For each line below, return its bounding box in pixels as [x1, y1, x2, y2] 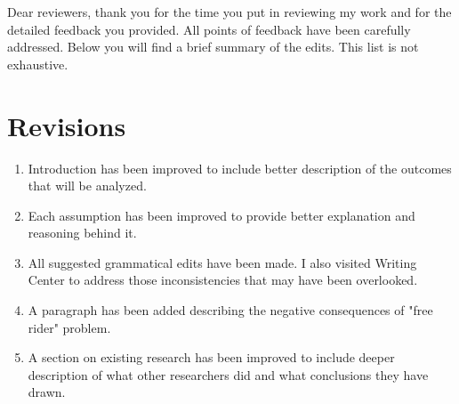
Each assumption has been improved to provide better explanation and [28, 206, 415, 224]
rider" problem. [28, 318, 111, 336]
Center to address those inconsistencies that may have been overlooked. [28, 271, 418, 289]
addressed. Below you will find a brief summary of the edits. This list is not [7, 37, 419, 56]
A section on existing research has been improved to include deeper [28, 348, 395, 367]
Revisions [7, 107, 126, 143]
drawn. [28, 383, 66, 401]
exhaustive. [7, 54, 68, 73]
